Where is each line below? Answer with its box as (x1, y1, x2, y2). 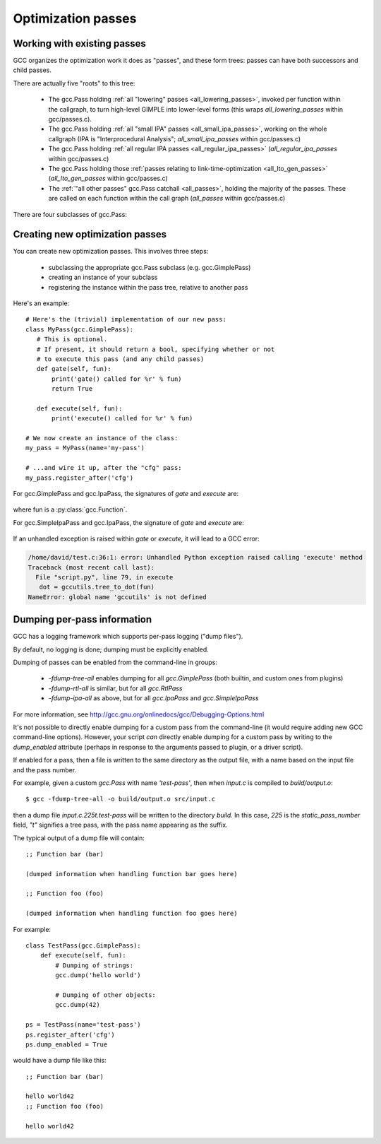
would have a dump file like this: (13, 1056, 107, 1065)
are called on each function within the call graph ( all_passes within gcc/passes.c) (48, 194, 286, 203)
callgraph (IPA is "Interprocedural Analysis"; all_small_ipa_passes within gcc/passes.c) (48, 134, 301, 143)
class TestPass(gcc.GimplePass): (25, 942, 141, 950)
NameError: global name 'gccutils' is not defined (28, 593, 207, 601)
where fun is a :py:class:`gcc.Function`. (13, 505, 128, 514)
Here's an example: (13, 299, 70, 307)
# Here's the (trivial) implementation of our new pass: (25, 315, 227, 324)
